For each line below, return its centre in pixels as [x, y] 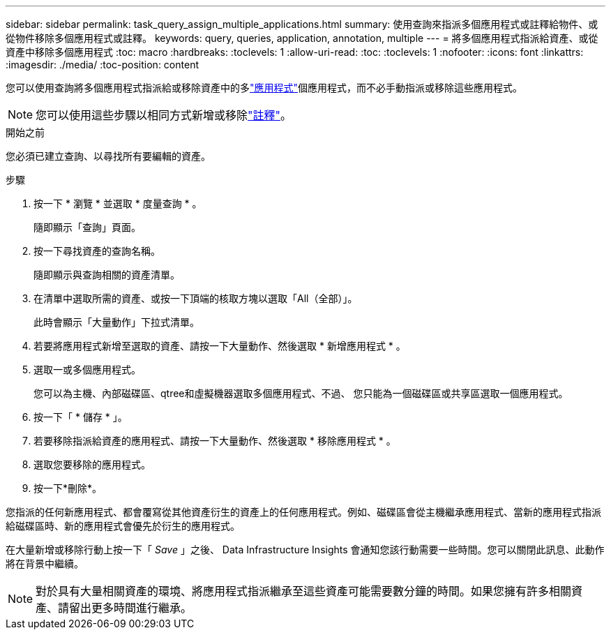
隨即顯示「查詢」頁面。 [87, 227]
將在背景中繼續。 [45, 563]
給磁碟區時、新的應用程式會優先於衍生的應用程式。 [123, 526]
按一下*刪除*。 [68, 488]
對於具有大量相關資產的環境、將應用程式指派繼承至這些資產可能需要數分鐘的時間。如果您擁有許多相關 [304, 591]
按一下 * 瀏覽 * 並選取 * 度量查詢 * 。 [118, 203]
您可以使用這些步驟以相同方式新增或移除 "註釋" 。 [164, 115]
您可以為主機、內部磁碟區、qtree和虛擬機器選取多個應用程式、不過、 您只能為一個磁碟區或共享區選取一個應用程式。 [301, 393]
